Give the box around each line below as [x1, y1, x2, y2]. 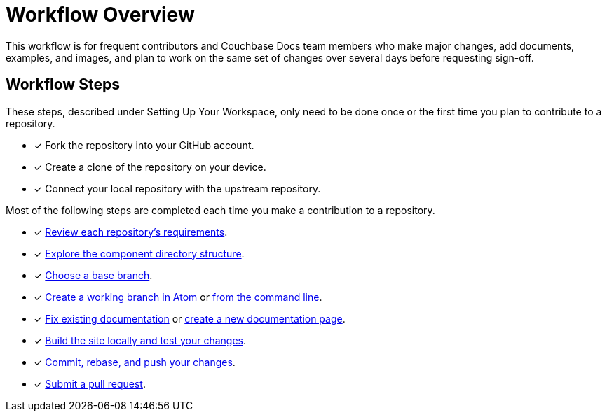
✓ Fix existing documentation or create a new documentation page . [34, 312, 346, 325]
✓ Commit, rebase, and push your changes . [34, 355, 236, 368]
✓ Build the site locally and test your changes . [34, 334, 246, 346]
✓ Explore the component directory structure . [34, 247, 245, 260]
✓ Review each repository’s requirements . [34, 225, 228, 238]
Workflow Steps [6, 76, 120, 94]
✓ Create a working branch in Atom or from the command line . [34, 290, 322, 303]
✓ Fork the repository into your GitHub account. [34, 139, 254, 151]
